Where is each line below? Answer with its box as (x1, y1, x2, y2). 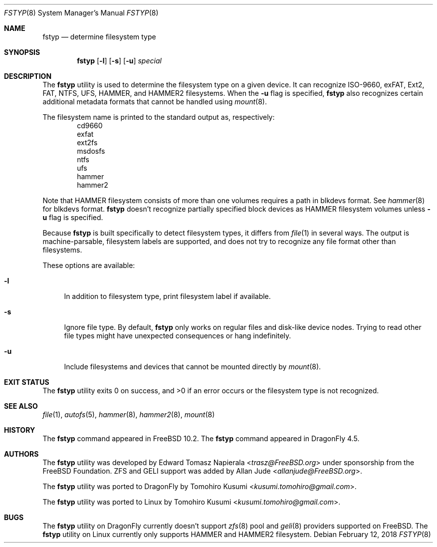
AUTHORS (4, 450, 39, 458)
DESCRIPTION (4, 72, 52, 80)
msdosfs (77, 147, 105, 155)
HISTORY (4, 426, 35, 434)
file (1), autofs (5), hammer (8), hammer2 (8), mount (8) (42, 410, 215, 419)
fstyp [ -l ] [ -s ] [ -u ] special (77, 56, 162, 65)
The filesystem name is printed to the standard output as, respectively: (42, 113, 275, 121)
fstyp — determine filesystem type (42, 32, 156, 41)
